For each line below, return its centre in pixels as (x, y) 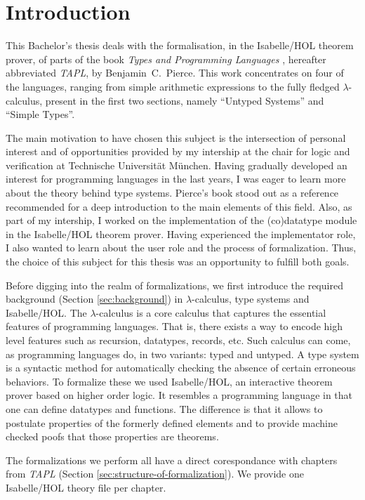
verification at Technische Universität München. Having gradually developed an (177, 165)
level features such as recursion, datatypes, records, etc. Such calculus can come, (178, 340)
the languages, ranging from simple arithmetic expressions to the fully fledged (173, 86)
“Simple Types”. (40, 114)
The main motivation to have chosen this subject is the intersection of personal (176, 137)
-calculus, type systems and (251, 299)
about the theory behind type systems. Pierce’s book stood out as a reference (172, 193)
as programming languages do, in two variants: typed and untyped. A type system (182, 354)
